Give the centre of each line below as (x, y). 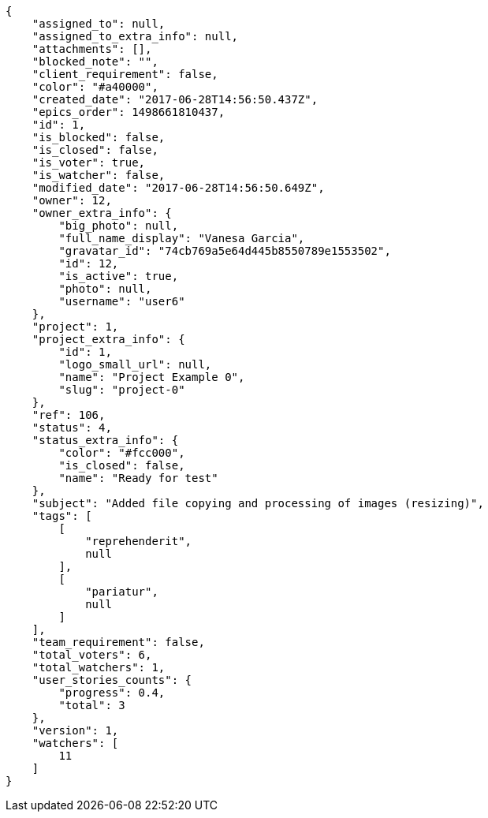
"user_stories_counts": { (112, 680)
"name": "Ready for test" (138, 478)
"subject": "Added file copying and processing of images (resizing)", (258, 503)
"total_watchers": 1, (99, 667)
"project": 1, (75, 327)
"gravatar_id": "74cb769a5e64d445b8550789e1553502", (225, 251)
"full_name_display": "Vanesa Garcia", (182, 238)
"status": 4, (72, 428)
